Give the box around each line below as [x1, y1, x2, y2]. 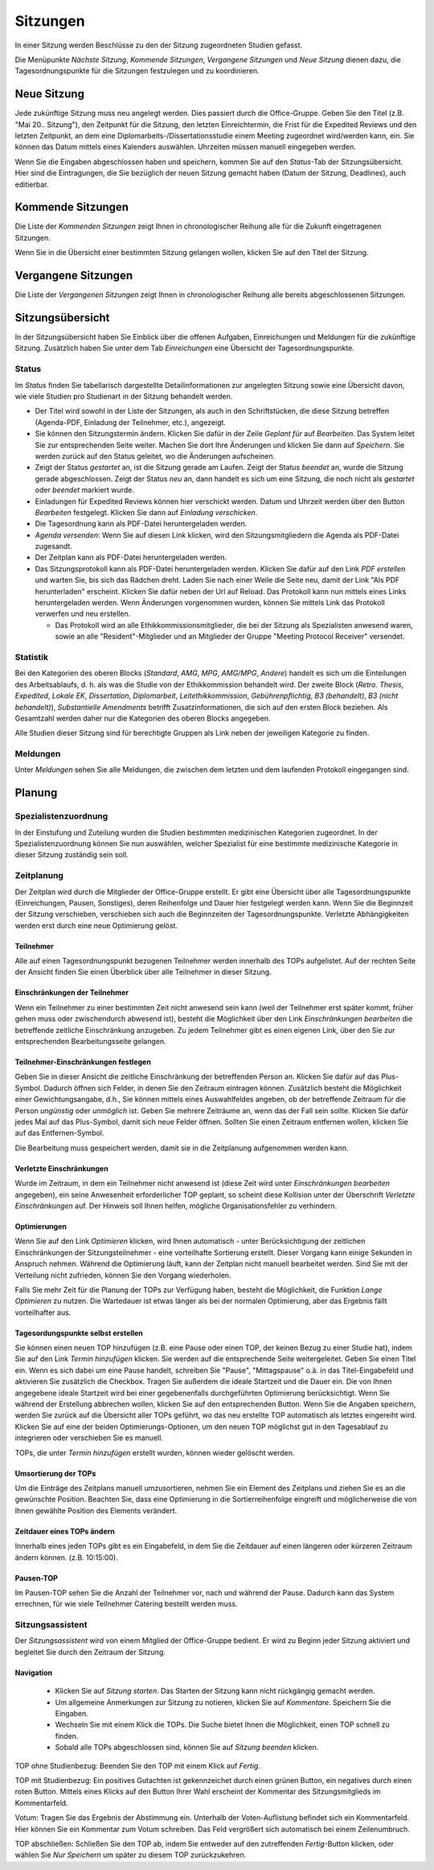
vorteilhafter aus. [14, 1307, 72, 1317]
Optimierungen [14, 1221, 68, 1231]
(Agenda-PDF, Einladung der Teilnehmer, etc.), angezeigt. [35, 417, 227, 427]
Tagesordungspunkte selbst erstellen [14, 1328, 144, 1338]
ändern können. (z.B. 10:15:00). [14, 1552, 118, 1562]
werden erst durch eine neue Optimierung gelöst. [14, 920, 178, 930]
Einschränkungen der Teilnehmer [14, 988, 129, 997]
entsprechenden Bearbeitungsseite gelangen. [14, 1037, 166, 1046]
